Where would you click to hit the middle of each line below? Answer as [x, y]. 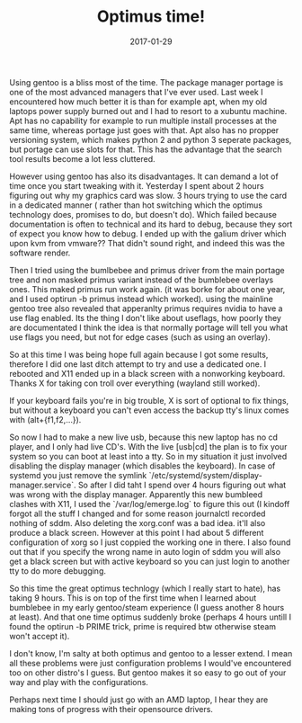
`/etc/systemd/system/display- [205, 475]
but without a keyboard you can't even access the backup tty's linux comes [149, 410]
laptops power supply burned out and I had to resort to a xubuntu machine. [148, 111]
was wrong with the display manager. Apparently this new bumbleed [136, 494]
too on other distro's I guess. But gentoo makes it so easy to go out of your [148, 673]
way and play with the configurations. [79, 682]
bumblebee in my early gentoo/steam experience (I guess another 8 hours [147, 607]
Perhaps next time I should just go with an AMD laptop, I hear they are [139, 700]
